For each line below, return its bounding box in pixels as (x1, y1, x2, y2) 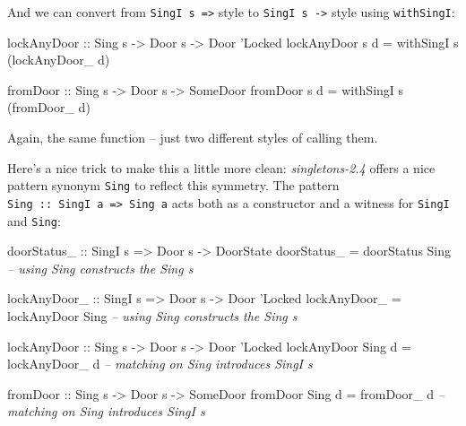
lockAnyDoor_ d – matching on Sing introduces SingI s (7, 354, 313, 373)
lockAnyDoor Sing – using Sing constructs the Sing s (7, 306, 298, 325)
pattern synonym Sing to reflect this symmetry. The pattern (7, 176, 340, 195)
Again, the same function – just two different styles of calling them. (7, 128, 378, 147)
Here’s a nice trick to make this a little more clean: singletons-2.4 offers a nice (7, 158, 436, 177)
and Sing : (7, 211, 61, 230)
